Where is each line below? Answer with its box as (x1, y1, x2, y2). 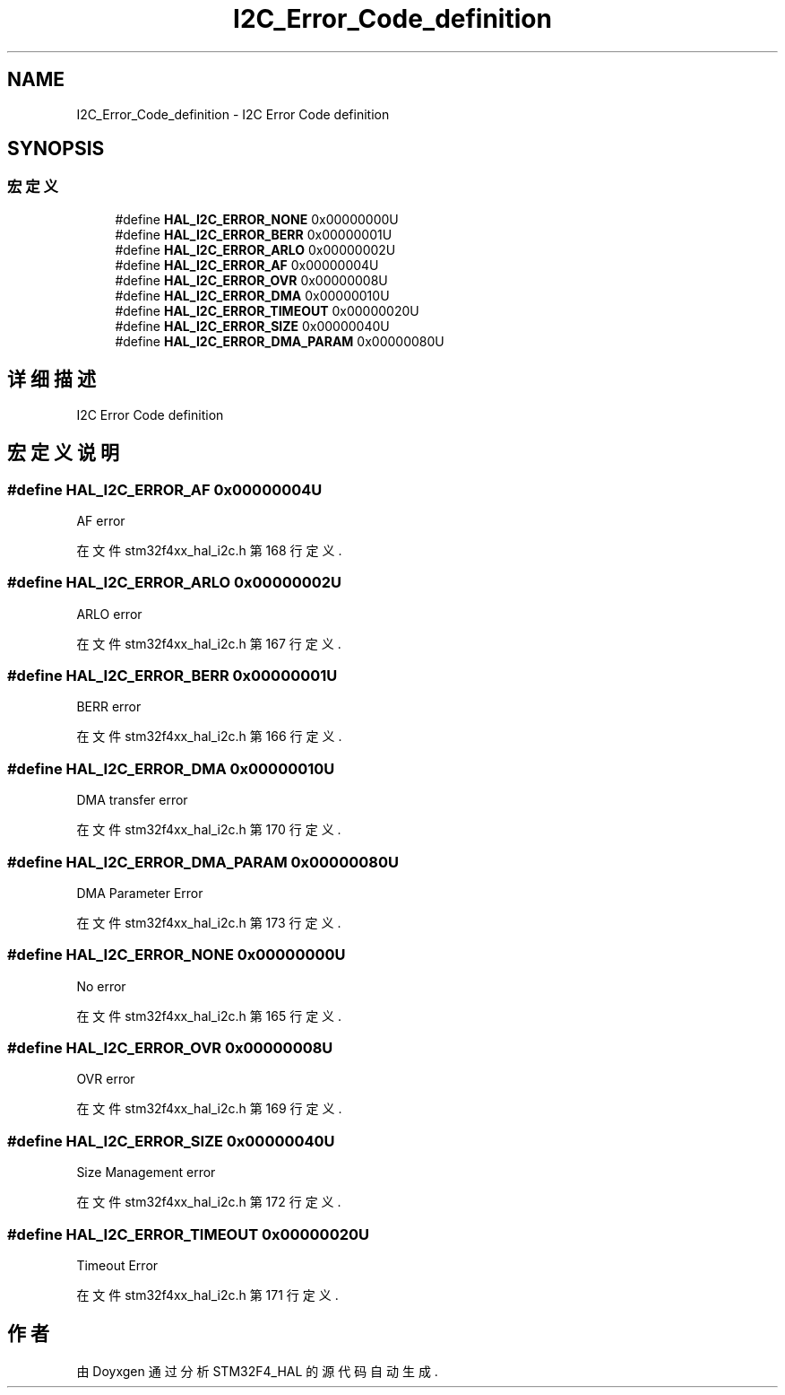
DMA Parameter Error (76, 885, 203, 901)
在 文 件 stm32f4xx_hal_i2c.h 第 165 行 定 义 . (76, 1007, 342, 1024)
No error (76, 978, 126, 994)
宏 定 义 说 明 (7, 441, 119, 465)
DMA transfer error (76, 792, 188, 808)
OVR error (76, 1071, 135, 1087)
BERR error (76, 699, 142, 715)
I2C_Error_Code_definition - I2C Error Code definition (76, 106, 390, 122)
